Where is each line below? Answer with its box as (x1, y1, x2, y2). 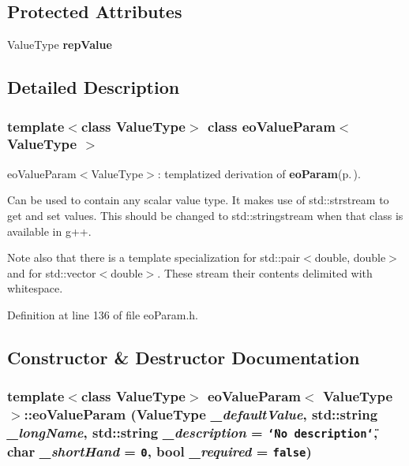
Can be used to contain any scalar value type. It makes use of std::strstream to (7, 192, 389, 208)
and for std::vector (7, 264, 96, 281)
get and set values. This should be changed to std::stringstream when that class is (7, 207, 403, 223)
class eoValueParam (207, 116, 336, 136)
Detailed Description (7, 75, 180, 99)
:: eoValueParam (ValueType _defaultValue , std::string (24, 404, 378, 424)
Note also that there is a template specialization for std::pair (7, 249, 301, 266)
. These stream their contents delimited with (157, 264, 373, 281)
